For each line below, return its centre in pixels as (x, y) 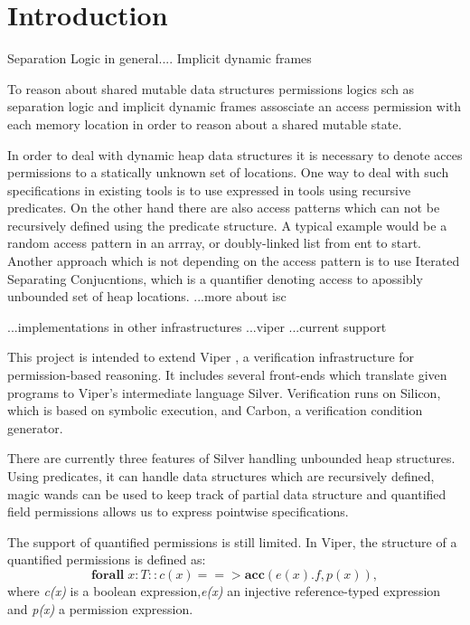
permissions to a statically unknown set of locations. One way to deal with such (228, 172)
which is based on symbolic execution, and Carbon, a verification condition (215, 410)
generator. (35, 427)
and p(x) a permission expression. (100, 608)
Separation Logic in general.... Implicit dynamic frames (160, 58)
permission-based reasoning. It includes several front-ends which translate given (227, 375)
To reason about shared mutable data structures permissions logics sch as (211, 88)
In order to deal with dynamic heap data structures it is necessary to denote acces (235, 154)
